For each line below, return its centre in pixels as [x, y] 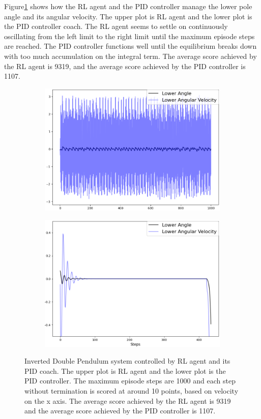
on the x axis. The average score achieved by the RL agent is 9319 [128, 400]
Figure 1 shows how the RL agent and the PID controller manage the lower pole [128, 6]
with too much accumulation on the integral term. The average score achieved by [130, 56]
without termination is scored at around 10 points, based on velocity [132, 390]
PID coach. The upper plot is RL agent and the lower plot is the [125, 370]
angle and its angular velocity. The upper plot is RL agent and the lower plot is [128, 16]
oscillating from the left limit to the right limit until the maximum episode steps [129, 36]
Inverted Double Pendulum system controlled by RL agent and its [127, 361]
